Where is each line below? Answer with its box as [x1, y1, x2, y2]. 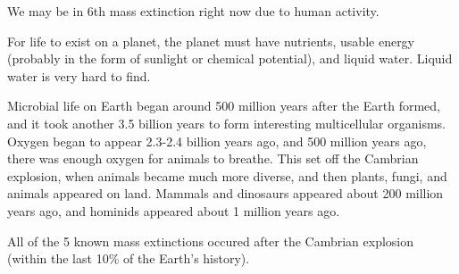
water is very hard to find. [7, 66, 151, 85]
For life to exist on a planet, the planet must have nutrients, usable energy [7, 31, 415, 50]
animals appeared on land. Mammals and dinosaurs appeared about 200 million [7, 184, 444, 203]
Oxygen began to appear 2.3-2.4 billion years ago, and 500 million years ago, [7, 131, 427, 150]
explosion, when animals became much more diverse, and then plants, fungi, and [7, 166, 447, 185]
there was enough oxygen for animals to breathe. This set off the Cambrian [7, 149, 419, 168]
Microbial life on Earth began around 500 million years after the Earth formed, [7, 96, 440, 115]
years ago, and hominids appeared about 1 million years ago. [7, 201, 340, 220]
